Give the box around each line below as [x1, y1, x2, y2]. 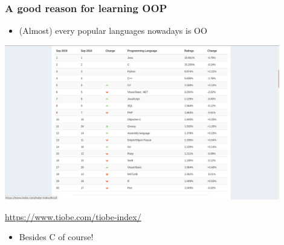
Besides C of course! [19, 230, 94, 243]
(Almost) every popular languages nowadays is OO [19, 24, 207, 37]
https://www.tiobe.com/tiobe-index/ [5, 210, 141, 223]
